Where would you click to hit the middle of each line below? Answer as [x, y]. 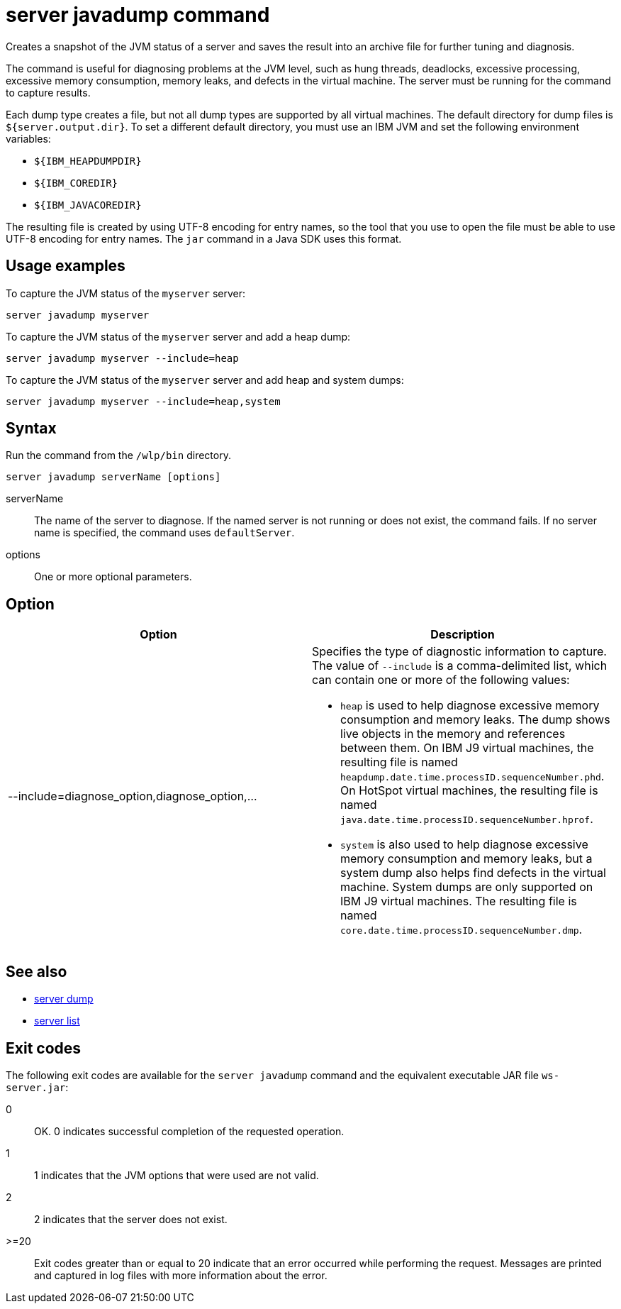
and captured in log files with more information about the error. [181, 1275]
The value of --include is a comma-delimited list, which [460, 666]
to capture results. [48, 92]
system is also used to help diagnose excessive [464, 845]
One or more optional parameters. [113, 577]
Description [463, 635]
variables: [28, 138]
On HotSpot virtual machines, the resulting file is [469, 791]
